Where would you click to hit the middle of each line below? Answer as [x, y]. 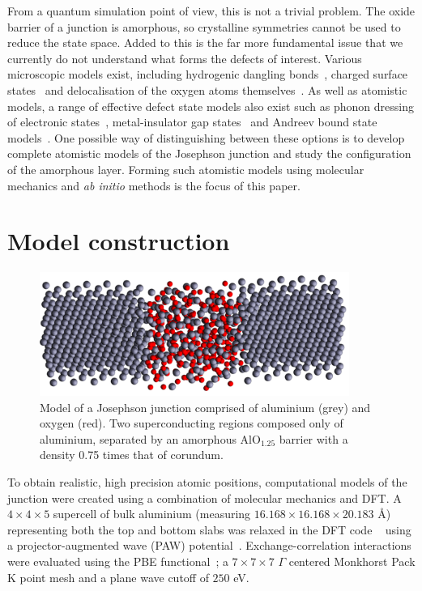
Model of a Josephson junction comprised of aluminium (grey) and [205, 407]
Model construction [119, 241]
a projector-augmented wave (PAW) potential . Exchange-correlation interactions [209, 545]
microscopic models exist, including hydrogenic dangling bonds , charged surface [208, 74]
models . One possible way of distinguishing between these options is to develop [206, 137]
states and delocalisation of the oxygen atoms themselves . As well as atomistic [207, 89]
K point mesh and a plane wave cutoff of [108, 577]
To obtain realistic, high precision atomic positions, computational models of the [207, 482]
